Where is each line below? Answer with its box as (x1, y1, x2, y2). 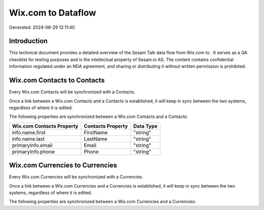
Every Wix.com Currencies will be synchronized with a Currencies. (9, 174, 144, 180)
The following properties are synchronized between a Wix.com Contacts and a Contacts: (9, 114, 188, 119)
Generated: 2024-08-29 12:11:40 (9, 24, 75, 30)
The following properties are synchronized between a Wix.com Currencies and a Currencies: (9, 199, 196, 205)
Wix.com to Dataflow (9, 7, 96, 18)
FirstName (84, 129, 108, 136)
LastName (84, 135, 108, 142)
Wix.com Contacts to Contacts (9, 76, 105, 85)
